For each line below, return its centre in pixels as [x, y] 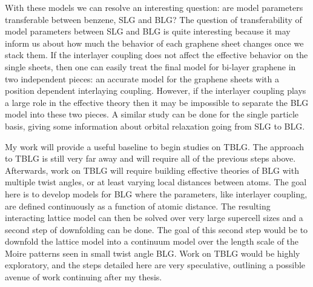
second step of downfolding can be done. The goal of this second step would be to [156, 229]
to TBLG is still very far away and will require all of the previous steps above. [150, 158]
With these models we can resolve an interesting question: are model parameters [154, 7]
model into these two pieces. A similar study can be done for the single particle [152, 114]
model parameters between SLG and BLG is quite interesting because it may [148, 31]
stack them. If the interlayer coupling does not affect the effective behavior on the [156, 55]
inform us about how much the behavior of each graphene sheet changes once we [154, 43]
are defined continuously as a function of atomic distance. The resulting [138, 206]
